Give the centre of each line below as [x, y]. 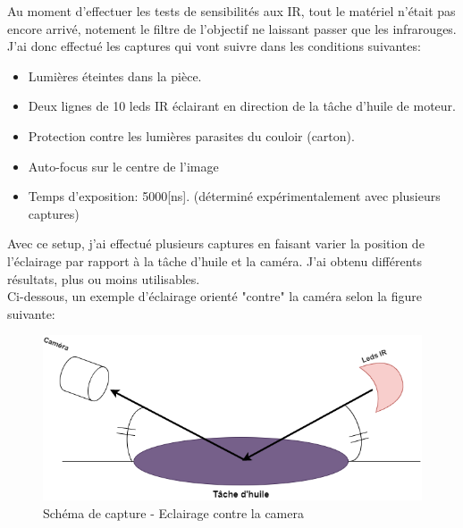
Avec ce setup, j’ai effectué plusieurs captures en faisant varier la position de [216, 243]
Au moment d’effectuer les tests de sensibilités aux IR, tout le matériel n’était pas [231, 11]
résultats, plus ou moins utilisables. [104, 278]
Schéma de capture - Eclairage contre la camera [173, 512]
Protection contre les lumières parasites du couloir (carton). [191, 135]
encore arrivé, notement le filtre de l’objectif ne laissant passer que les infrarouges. [232, 28]
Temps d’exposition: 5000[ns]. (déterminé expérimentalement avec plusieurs [234, 196]
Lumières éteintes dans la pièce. [115, 75]
